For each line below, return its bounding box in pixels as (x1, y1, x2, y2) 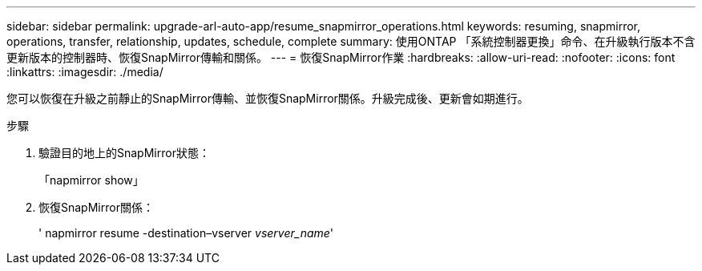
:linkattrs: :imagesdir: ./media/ (6, 65, 163, 79)
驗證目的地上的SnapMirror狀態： (38, 146, 210, 160)
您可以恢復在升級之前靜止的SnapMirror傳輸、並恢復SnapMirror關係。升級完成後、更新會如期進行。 (6, 91, 529, 105)
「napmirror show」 (38, 173, 144, 187)
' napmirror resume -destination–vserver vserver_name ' (38, 226, 334, 240)
